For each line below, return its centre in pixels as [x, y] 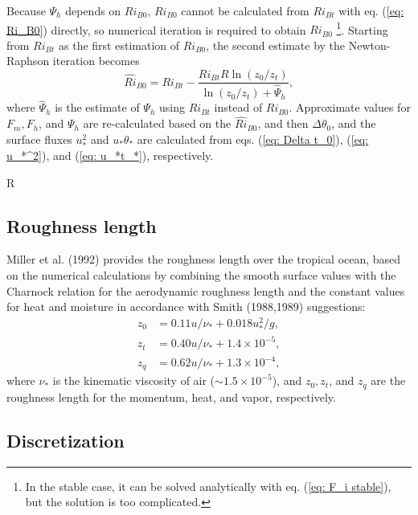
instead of [238, 107]
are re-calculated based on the [157, 123]
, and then [283, 123]
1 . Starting [362, 28]
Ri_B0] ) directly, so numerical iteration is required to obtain [156, 29]
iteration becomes [96, 61]
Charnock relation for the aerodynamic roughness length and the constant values [206, 290]
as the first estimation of [119, 45]
